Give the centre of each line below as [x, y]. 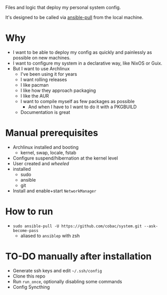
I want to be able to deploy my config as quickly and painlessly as [82, 52]
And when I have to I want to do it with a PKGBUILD [82, 107]
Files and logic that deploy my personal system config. [63, 7]
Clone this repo [29, 276]
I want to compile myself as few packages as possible [78, 101]
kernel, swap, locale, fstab [48, 152]
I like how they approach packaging [58, 90]
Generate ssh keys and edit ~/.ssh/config [57, 270]
